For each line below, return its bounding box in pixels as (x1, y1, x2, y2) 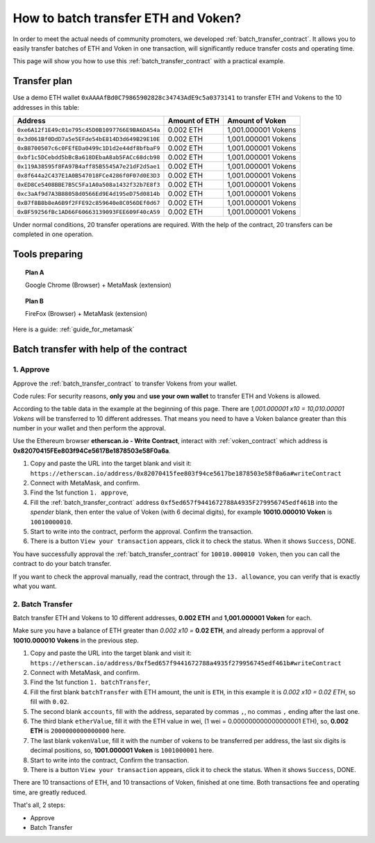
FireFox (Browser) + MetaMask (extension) (25, 309, 148, 317)
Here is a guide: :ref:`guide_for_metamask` (12, 325, 135, 333)
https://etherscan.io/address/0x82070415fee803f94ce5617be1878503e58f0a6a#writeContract (30, 469, 342, 477)
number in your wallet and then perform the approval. (12, 424, 166, 433)
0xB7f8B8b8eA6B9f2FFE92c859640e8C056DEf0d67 (17, 199, 160, 206)
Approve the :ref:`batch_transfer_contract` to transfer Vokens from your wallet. (12, 379, 237, 387)
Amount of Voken (226, 116, 286, 126)
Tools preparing (12, 249, 83, 260)
